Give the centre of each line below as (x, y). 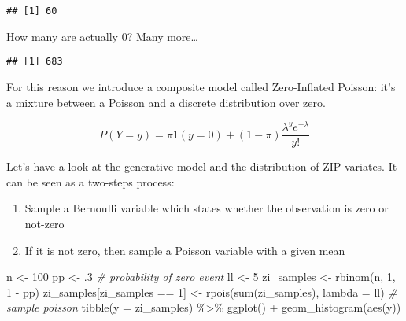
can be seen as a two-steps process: (90, 181)
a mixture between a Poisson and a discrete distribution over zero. (166, 102)
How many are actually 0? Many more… (102, 36)
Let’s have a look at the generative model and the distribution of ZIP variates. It (202, 166)
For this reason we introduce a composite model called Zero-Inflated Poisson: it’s (201, 86)
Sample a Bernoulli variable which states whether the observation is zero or (207, 208)
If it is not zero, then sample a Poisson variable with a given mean (185, 250)
